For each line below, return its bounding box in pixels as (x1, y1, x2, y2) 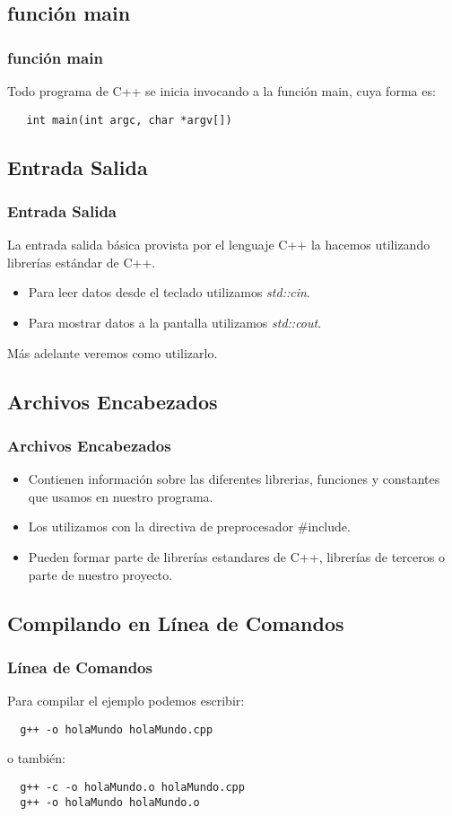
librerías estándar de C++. (7, 252, 156, 271)
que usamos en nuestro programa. (28, 487, 213, 505)
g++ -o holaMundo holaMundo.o (20, 795, 200, 809)
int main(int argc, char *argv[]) (26, 113, 232, 127)
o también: (7, 749, 65, 768)
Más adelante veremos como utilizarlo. (7, 343, 218, 362)
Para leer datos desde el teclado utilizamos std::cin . (28, 283, 310, 302)
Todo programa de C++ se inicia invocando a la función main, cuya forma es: (7, 82, 436, 100)
